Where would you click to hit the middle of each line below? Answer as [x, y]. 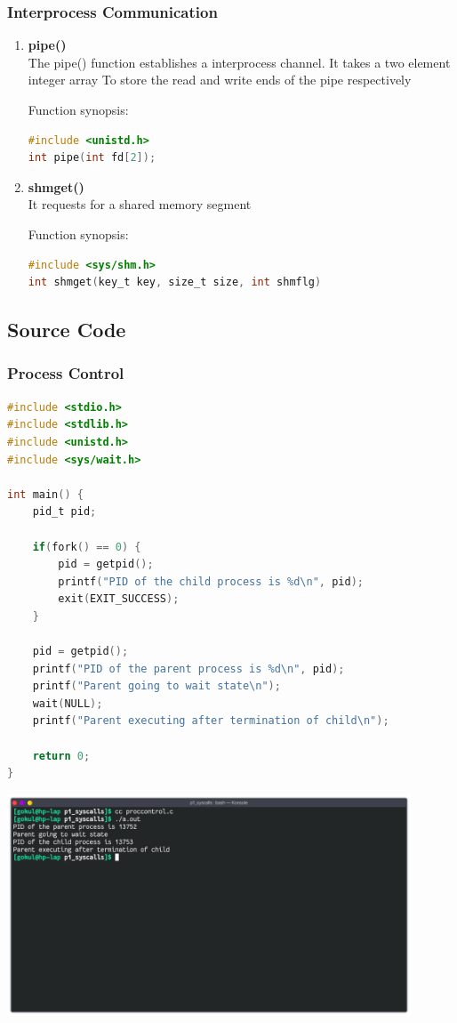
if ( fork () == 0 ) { [87, 547]
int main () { [45, 494]
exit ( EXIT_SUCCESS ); [119, 599]
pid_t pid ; [64, 512]
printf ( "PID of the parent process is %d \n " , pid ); [188, 669]
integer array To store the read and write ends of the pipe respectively [220, 80]
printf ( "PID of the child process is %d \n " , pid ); [211, 581]
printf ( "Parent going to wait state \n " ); [156, 686]
